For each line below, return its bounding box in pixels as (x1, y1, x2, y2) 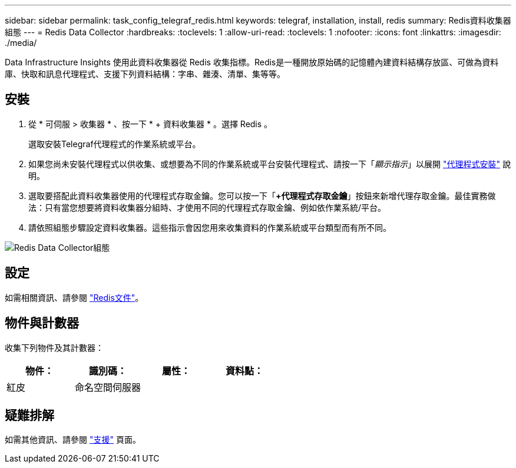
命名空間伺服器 (75, 381, 141, 393)
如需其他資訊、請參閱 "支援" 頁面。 (5, 434, 141, 445)
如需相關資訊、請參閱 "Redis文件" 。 (5, 292, 144, 303)
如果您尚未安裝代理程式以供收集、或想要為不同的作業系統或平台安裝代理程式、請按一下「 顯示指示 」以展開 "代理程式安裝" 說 (28, 158, 511, 169)
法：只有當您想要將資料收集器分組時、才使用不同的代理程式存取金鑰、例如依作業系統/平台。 (28, 202, 386, 213)
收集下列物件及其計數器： (5, 342, 104, 353)
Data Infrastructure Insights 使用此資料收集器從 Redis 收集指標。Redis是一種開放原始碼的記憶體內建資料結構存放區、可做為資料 (5, 57, 499, 67)
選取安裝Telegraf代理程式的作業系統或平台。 (28, 138, 201, 149)
